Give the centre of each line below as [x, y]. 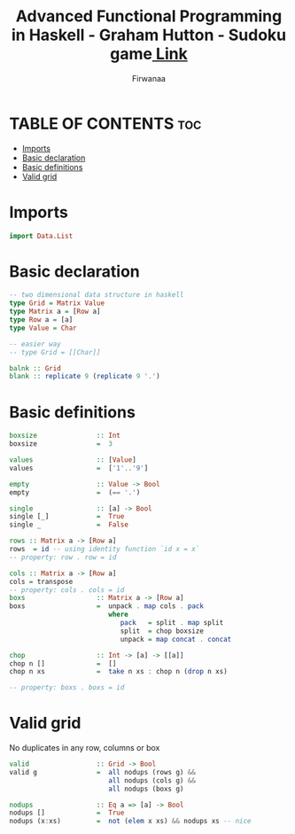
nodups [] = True [67, 813]
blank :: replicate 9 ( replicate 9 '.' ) [85, 377]
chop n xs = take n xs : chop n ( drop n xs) [118, 672]
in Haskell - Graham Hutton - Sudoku [148, 35]
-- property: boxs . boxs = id [67, 688]
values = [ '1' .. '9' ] [79, 468]
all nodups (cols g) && [152, 780]
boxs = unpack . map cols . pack [106, 606]
